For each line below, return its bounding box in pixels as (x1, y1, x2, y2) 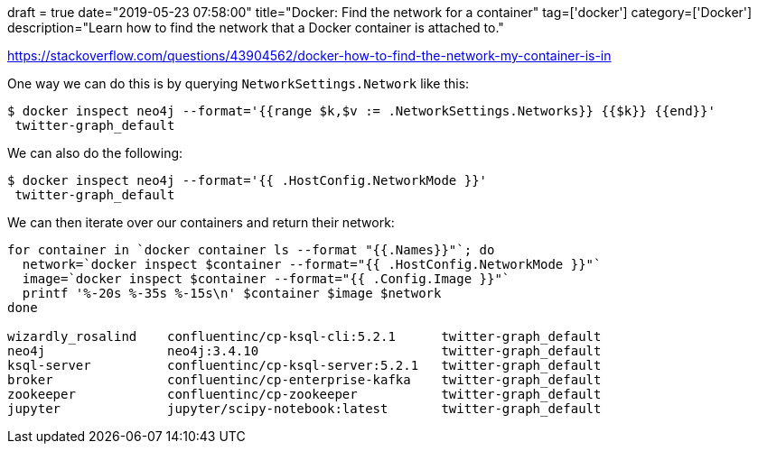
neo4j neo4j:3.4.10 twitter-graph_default (7, 344, 602, 358)
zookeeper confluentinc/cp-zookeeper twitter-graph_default (7, 387, 602, 401)
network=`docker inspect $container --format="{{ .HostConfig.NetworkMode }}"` (22, 257, 602, 272)
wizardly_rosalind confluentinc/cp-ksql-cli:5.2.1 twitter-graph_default (7, 329, 602, 344)
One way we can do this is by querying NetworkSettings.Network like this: (7, 76, 470, 91)
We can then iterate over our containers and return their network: (7, 215, 395, 230)
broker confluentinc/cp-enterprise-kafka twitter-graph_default (7, 373, 602, 387)
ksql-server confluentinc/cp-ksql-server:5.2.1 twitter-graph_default (7, 358, 602, 373)
